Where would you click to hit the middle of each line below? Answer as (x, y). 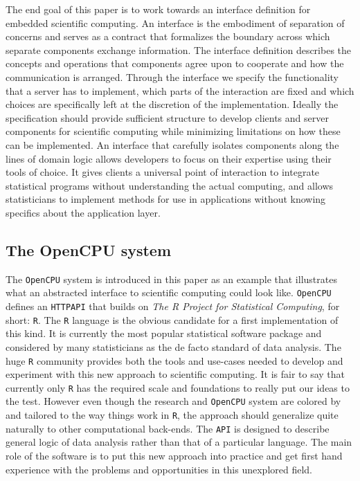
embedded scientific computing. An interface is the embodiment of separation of (175, 22)
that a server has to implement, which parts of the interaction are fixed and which (180, 90)
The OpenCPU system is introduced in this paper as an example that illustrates (171, 279)
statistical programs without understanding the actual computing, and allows (170, 185)
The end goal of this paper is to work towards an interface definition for (158, 9)
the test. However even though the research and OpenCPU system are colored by (173, 401)
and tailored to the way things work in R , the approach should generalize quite (172, 415)
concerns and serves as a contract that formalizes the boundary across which (168, 36)
